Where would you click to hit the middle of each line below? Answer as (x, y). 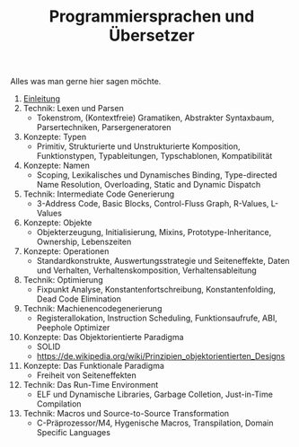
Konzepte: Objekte (57, 223)
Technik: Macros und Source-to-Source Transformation (126, 414)
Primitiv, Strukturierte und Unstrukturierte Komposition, (138, 146)
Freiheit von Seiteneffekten (87, 375)
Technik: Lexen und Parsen (73, 109)
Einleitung (42, 99)
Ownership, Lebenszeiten (84, 242)
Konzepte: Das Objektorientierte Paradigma (103, 337)
